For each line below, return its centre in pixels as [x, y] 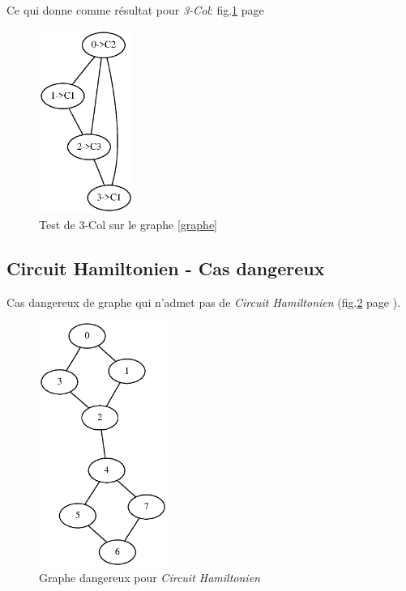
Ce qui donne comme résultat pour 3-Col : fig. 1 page [135, 10]
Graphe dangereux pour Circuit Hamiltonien [150, 578]
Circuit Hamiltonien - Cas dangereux [166, 268]
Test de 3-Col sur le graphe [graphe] [128, 224]
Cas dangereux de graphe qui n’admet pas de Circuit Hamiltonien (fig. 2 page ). [204, 302]
